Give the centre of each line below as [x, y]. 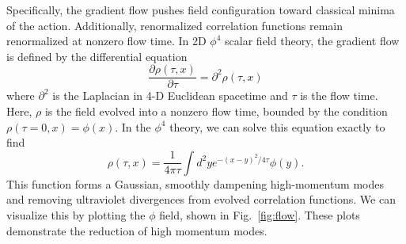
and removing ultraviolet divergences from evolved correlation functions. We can [201, 199]
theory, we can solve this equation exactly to [277, 126]
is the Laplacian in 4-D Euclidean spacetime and [170, 95]
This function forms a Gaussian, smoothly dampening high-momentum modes [195, 183]
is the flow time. [339, 95]
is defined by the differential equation [97, 56]
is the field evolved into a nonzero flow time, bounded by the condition [216, 111]
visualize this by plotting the [76, 215]
